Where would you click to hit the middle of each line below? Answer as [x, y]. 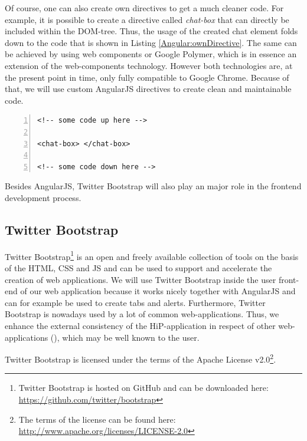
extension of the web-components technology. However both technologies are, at [149, 65]
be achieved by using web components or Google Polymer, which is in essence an [151, 54]
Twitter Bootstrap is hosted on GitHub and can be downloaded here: [143, 388]
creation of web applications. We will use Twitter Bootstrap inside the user [141, 279]
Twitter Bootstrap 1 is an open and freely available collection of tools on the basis [152, 255]
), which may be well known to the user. [127, 337]
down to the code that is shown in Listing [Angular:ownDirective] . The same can [151, 42]
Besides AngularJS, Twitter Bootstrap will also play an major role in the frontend [153, 186]
